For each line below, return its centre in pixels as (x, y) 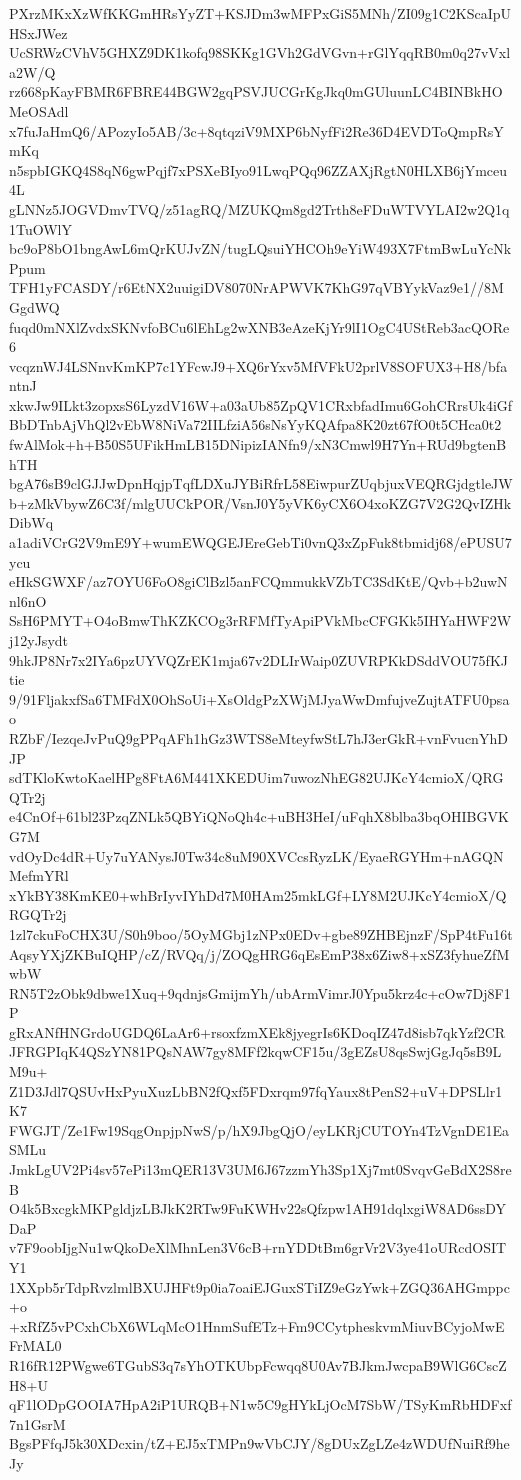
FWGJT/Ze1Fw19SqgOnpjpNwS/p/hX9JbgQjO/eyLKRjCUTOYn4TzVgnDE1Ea (259, 1129)
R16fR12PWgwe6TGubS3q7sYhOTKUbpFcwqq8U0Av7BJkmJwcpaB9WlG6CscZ (258, 1364)
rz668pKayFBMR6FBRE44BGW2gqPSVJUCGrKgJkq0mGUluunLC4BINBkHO (256, 91)
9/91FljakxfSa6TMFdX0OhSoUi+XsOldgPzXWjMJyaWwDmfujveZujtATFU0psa (259, 698)
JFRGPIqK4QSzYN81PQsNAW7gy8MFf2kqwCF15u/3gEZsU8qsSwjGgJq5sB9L (255, 1051)
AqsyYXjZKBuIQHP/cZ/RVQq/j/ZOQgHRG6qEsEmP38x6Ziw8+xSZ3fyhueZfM (259, 953)
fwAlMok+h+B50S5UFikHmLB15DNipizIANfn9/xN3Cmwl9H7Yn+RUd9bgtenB (258, 444)
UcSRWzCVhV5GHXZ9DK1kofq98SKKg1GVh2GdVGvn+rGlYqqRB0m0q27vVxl (260, 52)
